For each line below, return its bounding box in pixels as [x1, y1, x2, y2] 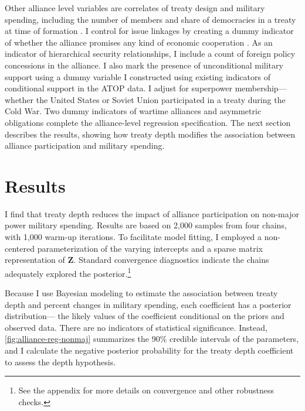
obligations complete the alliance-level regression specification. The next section [5, 116, 291, 128]
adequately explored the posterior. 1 [5, 265, 131, 279]
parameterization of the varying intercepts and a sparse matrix [37, 242, 263, 254]
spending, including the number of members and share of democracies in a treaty [5, 13, 296, 25]
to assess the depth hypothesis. [5, 355, 116, 368]
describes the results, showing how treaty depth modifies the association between [5, 128, 296, 140]
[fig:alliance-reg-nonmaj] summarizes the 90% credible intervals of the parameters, [5, 333, 299, 345]
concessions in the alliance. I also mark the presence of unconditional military [5, 59, 283, 71]
